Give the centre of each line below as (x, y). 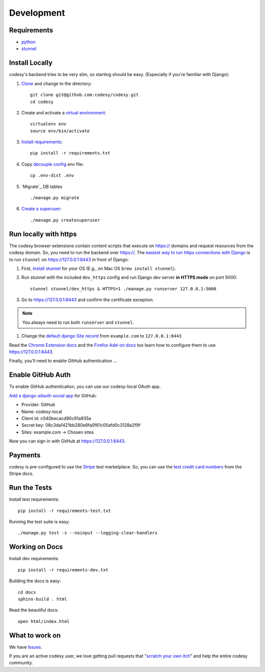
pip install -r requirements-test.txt (65, 511)
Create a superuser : (41, 209)
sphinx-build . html (42, 599)
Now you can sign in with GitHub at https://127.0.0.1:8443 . (67, 441)
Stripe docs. (21, 474)
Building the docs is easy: (35, 581)
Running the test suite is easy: (40, 522)
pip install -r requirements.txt (70, 153)
